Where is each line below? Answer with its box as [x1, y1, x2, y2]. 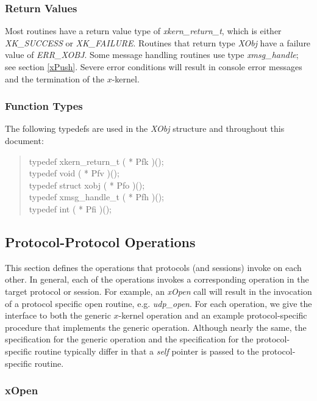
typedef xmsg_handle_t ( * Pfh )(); [29, 190, 164, 203]
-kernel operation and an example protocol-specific [118, 309, 307, 322]
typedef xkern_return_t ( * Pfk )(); [29, 154, 164, 167]
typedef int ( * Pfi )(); [29, 202, 112, 215]
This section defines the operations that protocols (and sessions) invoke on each [5, 261, 302, 273]
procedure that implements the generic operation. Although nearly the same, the [5, 320, 307, 333]
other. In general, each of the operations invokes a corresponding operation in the [5, 273, 309, 286]
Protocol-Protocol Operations [5, 232, 196, 251]
